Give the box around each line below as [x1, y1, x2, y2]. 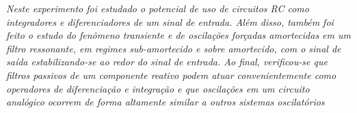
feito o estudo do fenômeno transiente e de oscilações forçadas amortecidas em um [6, 28, 351, 42]
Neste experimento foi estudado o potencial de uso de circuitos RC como [6, 1, 309, 15]
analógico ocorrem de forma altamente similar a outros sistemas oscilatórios [6, 95, 325, 109]
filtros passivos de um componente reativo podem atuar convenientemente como [6, 67, 336, 82]
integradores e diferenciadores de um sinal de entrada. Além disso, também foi [6, 14, 334, 29]
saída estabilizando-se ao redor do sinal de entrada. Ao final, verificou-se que [6, 54, 328, 69]
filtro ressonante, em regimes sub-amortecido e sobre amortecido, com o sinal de [6, 41, 341, 55]
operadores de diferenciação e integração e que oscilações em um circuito [6, 81, 310, 95]
